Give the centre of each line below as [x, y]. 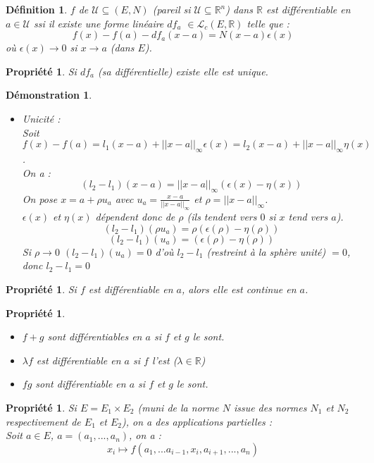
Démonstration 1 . [49, 95]
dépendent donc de [135, 217]
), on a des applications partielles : [197, 421]
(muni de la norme [178, 407]
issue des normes [270, 407]
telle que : [268, 23]
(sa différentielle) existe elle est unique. [183, 71]
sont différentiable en [81, 384]
